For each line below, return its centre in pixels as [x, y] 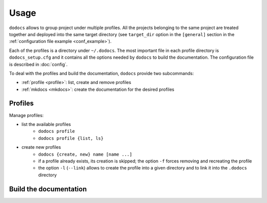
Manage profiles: [26, 115]
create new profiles [41, 147]
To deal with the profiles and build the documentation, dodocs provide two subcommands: [101, 73]
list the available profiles [46, 124]
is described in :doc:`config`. [38, 64]
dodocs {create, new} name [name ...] [85, 154]
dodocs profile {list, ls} [71, 138]
